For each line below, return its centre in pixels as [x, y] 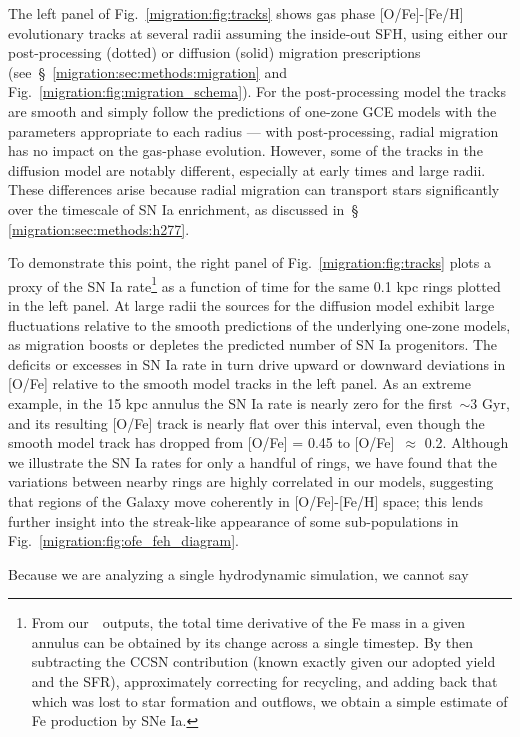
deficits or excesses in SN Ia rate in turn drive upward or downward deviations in [257, 363]
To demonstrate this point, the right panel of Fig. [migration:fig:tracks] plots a [249, 262]
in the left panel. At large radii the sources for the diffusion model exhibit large [251, 304]
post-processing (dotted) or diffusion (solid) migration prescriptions [214, 52]
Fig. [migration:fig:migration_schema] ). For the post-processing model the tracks [257, 91]
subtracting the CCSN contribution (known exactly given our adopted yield [263, 661]
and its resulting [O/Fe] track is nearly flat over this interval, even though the [246, 422]
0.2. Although [466, 442]
